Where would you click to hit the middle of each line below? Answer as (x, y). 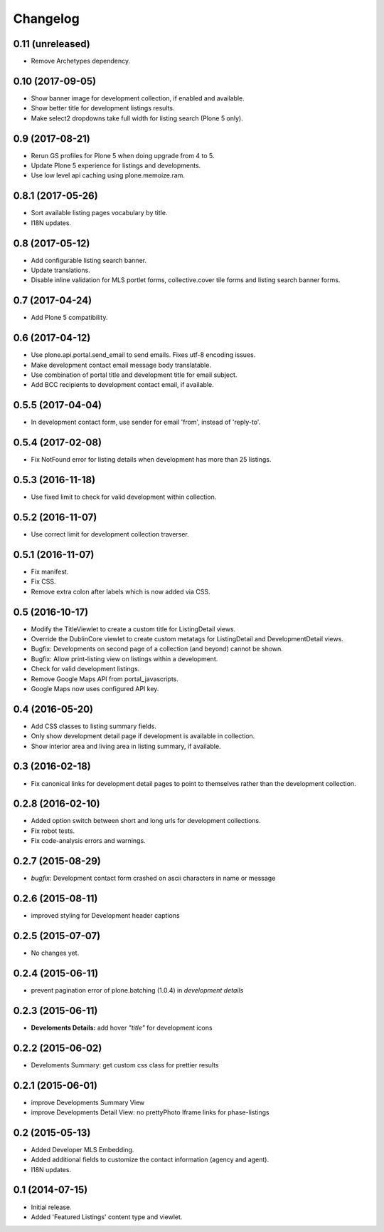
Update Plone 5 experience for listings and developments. (116, 166)
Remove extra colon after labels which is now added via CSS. (121, 591)
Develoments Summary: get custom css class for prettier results (125, 1065)
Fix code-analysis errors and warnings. (88, 841)
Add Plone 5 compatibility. (69, 318)
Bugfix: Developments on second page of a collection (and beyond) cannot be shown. (157, 649)
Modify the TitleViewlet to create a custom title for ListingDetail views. (133, 629)
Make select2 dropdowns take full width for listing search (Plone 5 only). (137, 118)
